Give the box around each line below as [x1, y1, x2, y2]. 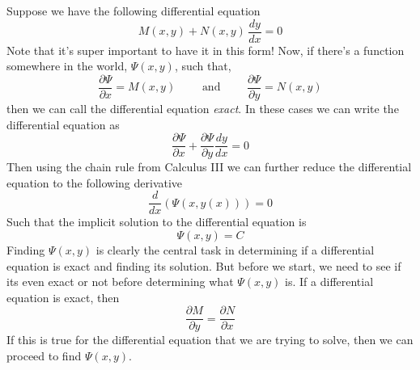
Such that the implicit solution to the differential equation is [6, 213, 307, 230]
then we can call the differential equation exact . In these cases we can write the [6, 99, 399, 116]
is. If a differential [285, 273, 374, 290]
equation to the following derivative [6, 174, 183, 191]
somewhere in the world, [6, 57, 128, 74]
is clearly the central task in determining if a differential [95, 242, 375, 258]
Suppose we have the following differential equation [6, 2, 261, 19]
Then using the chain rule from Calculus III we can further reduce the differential [6, 158, 412, 175]
